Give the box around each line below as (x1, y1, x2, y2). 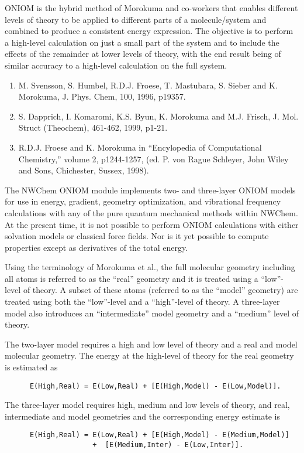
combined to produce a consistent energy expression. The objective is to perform (5, 25, 293, 37)
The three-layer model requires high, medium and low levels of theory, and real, (5, 398, 290, 411)
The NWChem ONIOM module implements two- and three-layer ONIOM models (5, 183, 296, 196)
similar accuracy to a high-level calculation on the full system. (5, 59, 227, 71)
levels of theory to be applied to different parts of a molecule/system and (5, 13, 267, 25)
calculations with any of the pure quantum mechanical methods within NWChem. (5, 206, 298, 219)
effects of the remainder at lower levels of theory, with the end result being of (5, 47, 281, 60)
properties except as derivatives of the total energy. (5, 241, 188, 253)
